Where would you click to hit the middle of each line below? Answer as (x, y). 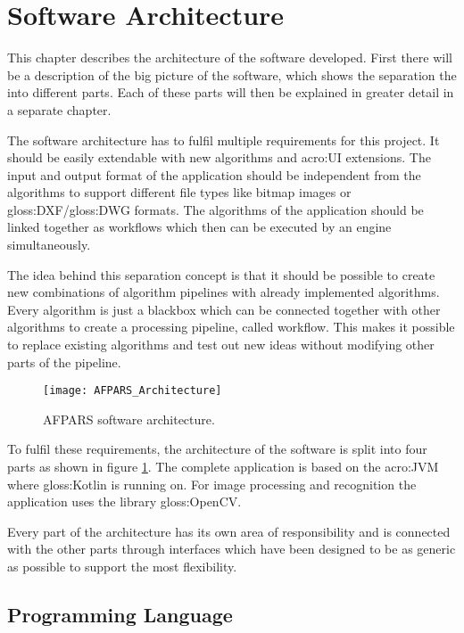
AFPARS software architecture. (129, 419)
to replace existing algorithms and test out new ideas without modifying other (221, 345)
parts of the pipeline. (64, 362)
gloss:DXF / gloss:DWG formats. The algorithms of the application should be (215, 209)
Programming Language (120, 615)
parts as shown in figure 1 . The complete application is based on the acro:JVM (223, 467)
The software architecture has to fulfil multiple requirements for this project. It (224, 140)
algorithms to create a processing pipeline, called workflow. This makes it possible (231, 327)
